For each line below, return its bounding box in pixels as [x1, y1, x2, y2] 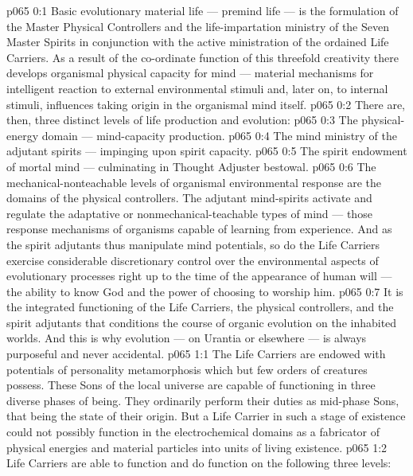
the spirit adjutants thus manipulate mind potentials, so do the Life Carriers [6, 236, 380, 252]
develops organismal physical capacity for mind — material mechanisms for [6, 64, 374, 81]
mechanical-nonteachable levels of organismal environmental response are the [6, 174, 381, 190]
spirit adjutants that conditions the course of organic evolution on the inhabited [6, 314, 397, 330]
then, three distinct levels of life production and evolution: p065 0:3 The [6, 111, 358, 128]
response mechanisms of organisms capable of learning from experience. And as [6, 220, 392, 237]
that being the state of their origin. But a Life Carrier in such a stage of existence [6, 408, 406, 424]
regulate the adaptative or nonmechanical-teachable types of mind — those [6, 205, 372, 221]
